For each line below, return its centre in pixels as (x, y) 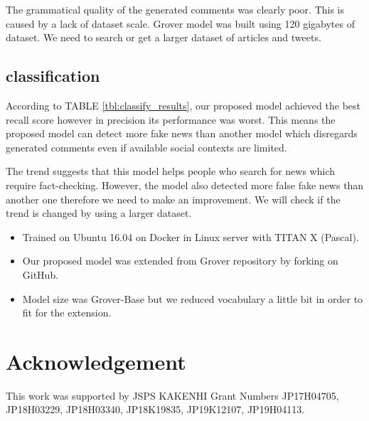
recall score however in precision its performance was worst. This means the (171, 119)
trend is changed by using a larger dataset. (99, 213)
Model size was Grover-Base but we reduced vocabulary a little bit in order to (193, 298)
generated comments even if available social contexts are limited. (146, 147)
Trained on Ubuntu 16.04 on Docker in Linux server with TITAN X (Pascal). (191, 236)
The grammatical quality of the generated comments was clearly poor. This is (175, 9)
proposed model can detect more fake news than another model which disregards (182, 133)
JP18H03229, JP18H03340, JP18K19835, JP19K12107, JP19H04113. (155, 409)
